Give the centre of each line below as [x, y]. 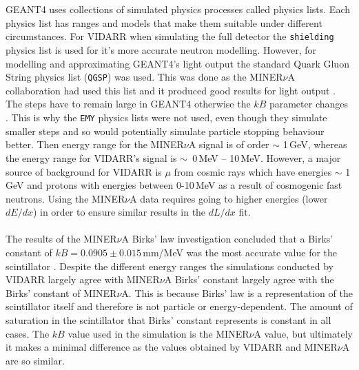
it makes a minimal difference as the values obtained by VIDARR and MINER [172, 347]
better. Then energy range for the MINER [95, 144]
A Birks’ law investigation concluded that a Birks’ [227, 239]
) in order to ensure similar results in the [119, 212]
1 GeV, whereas [315, 144]
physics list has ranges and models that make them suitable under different [164, 22]
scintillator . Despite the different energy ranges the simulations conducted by [170, 266]
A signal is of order [229, 144]
